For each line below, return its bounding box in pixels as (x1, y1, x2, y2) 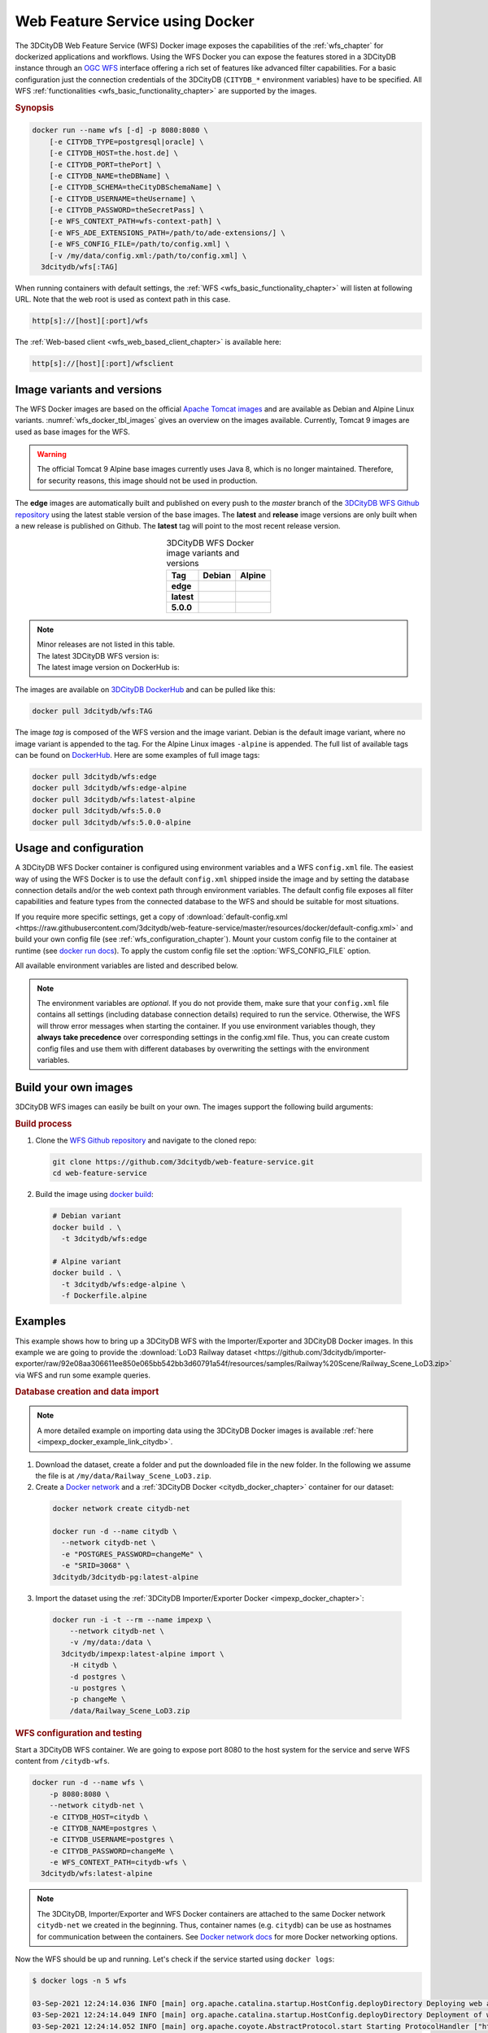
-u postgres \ (69, 1683, 126, 1692)
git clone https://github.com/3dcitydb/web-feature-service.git (52, 1157, 315, 1166)
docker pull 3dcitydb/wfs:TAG (32, 707, 153, 716)
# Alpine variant (52, 1256, 122, 1266)
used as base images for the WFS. (15, 427, 130, 437)
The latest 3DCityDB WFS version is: (37, 651, 159, 660)
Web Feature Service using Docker (15, 12, 255, 30)
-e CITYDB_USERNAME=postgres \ (49, 1835, 174, 1844)
